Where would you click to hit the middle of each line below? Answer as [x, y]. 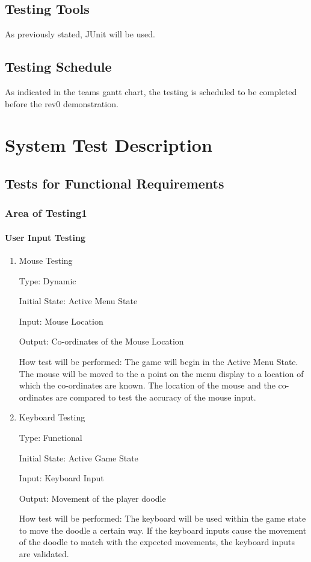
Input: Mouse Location [61, 321]
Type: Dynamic [48, 280]
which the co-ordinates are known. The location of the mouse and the [147, 385]
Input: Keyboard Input [61, 478]
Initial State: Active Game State [79, 457]
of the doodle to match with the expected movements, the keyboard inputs [157, 542]
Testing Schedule [58, 67]
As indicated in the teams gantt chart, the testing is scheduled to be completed [151, 92]
